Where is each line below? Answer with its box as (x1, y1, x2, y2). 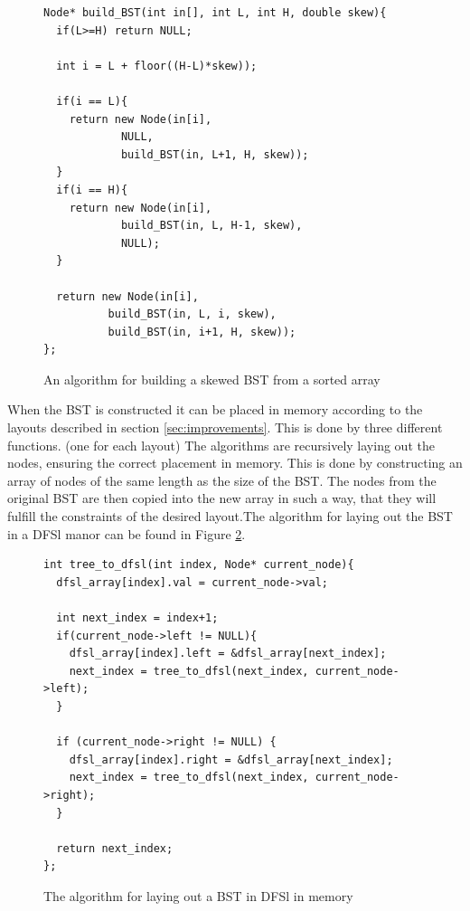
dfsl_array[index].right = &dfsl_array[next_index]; (69, 753, 393, 766)
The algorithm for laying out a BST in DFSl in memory (43, 886, 353, 905)
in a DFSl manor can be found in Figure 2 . (7, 524, 246, 543)
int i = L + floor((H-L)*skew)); (56, 59, 258, 72)
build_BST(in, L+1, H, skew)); (120, 147, 309, 161)
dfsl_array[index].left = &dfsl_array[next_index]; (69, 647, 387, 660)
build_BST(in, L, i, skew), (108, 308, 277, 321)
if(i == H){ (56, 183, 128, 196)
